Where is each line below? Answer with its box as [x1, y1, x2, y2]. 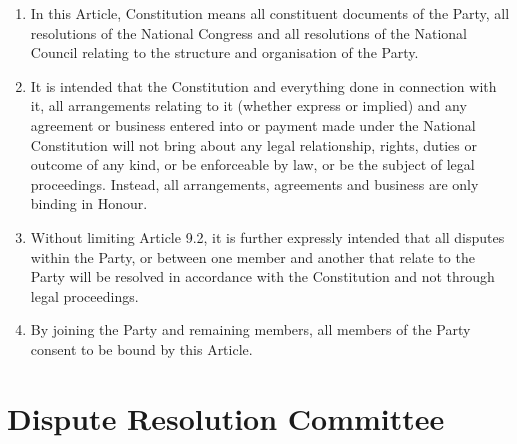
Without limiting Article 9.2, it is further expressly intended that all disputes [30, 226, 505, 247]
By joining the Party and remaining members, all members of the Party [30, 319, 471, 340]
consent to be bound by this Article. [30, 338, 253, 359]
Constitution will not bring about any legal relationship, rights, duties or [30, 134, 478, 155]
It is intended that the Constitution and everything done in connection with [30, 75, 497, 96]
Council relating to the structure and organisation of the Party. [30, 42, 419, 63]
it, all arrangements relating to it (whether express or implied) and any [30, 95, 467, 116]
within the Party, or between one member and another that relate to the [30, 246, 475, 267]
